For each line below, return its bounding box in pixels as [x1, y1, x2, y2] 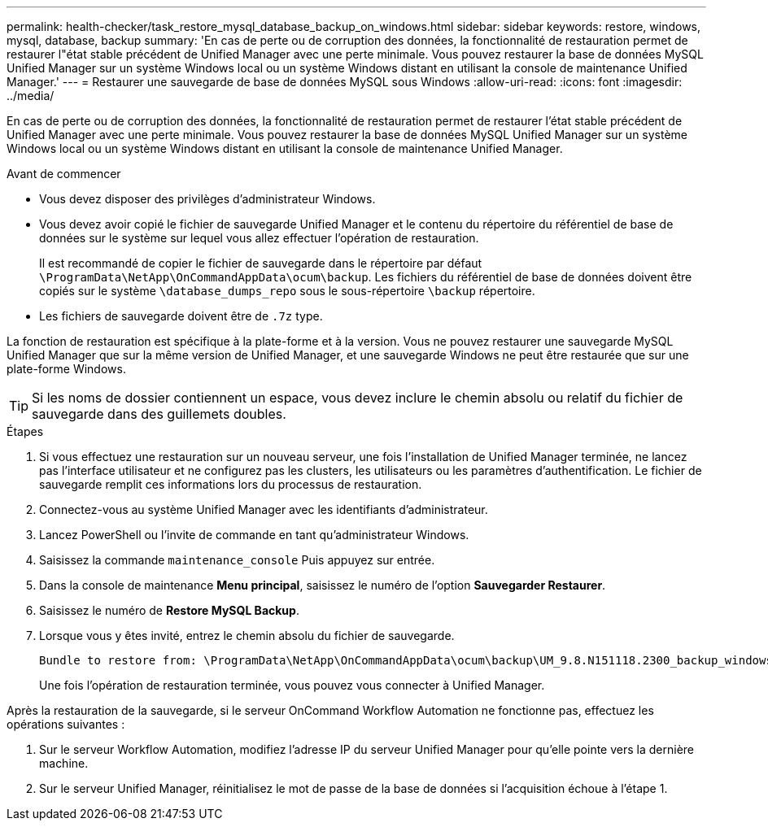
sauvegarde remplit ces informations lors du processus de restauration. [39, 477, 422, 491]
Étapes [7, 424, 44, 438]
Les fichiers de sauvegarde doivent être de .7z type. [39, 309, 323, 323]
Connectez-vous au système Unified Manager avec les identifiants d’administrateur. [39, 503, 488, 516]
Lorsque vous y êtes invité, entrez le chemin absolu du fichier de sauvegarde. [39, 629, 455, 642]
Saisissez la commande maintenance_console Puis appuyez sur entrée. [39, 553, 435, 567]
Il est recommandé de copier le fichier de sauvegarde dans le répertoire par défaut [39, 256, 482, 270]
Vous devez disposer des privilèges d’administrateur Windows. [39, 192, 376, 206]
